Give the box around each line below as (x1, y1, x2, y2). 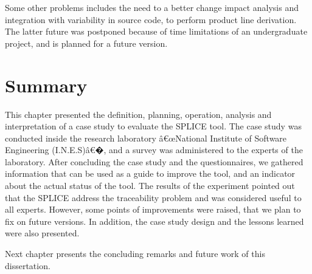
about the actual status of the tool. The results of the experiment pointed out (5, 179, 295, 192)
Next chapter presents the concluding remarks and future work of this (5, 247, 265, 260)
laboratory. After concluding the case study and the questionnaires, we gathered (5, 155, 303, 168)
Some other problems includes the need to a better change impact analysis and (5, 1, 299, 13)
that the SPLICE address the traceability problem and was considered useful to (5, 191, 302, 204)
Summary (5, 72, 88, 97)
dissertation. (5, 259, 50, 272)
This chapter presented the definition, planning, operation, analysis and (5, 108, 272, 120)
